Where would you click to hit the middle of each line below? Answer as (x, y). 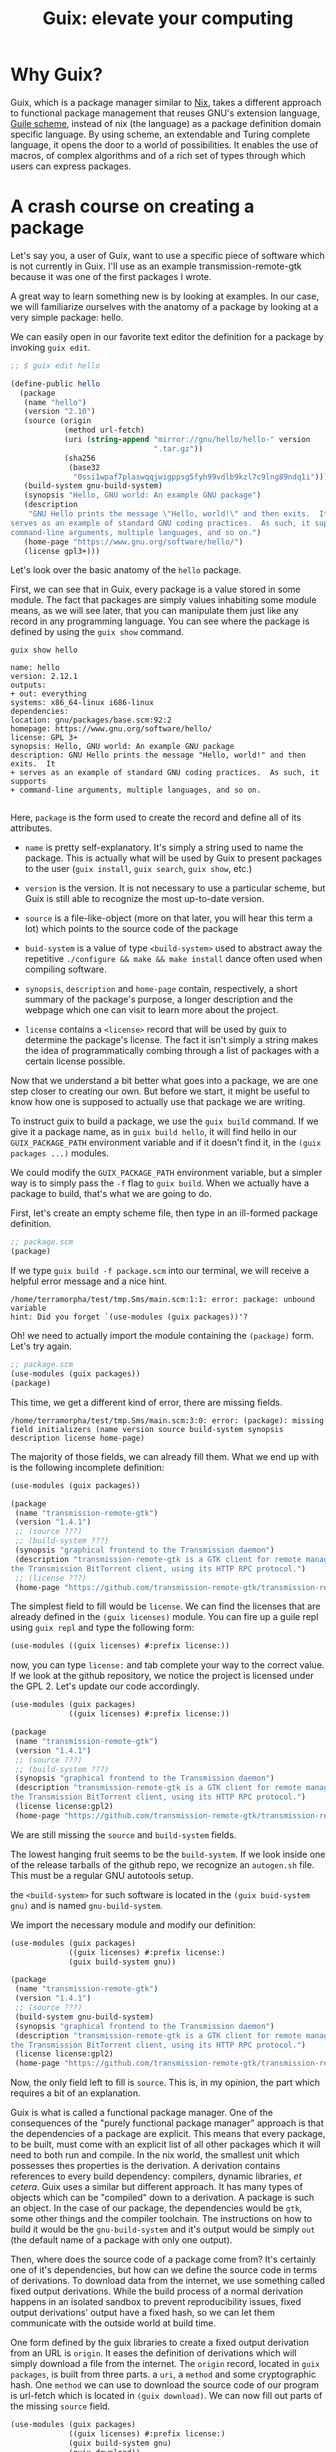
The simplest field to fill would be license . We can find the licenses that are (165, 1606)
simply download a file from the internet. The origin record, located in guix (165, 2364)
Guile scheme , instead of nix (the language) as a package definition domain (166, 123)
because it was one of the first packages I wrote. (111, 276)
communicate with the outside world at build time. (113, 2323)
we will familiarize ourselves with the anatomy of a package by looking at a (164, 306)
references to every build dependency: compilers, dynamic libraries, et (156, 2176)
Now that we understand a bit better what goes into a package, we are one (164, 1081)
